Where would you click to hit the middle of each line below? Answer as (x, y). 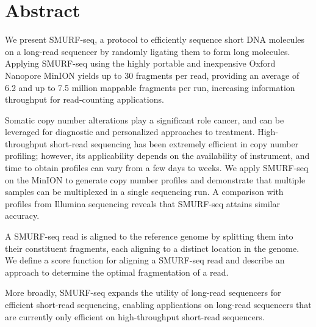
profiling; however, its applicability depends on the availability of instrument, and (157, 156)
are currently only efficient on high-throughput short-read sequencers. (135, 316)
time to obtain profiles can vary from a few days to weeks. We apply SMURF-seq (157, 168)
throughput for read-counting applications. (84, 99)
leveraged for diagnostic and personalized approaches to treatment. (130, 132)
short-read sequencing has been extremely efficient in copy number (174, 143)
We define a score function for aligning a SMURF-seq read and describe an (145, 260)
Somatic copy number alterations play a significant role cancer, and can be (145, 119)
